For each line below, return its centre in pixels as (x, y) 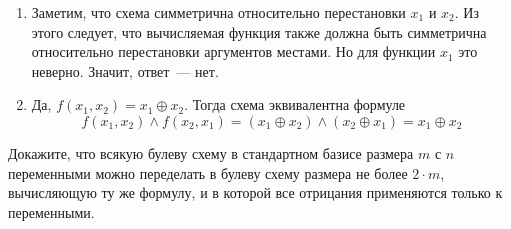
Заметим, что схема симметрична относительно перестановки (218, 12)
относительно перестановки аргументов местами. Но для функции (233, 51)
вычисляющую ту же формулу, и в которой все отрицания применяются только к (255, 192)
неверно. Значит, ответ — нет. (125, 70)
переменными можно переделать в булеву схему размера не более (208, 172)
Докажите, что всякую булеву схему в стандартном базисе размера (211, 152)
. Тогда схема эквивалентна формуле (295, 104)
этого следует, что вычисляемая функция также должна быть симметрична (259, 31)
